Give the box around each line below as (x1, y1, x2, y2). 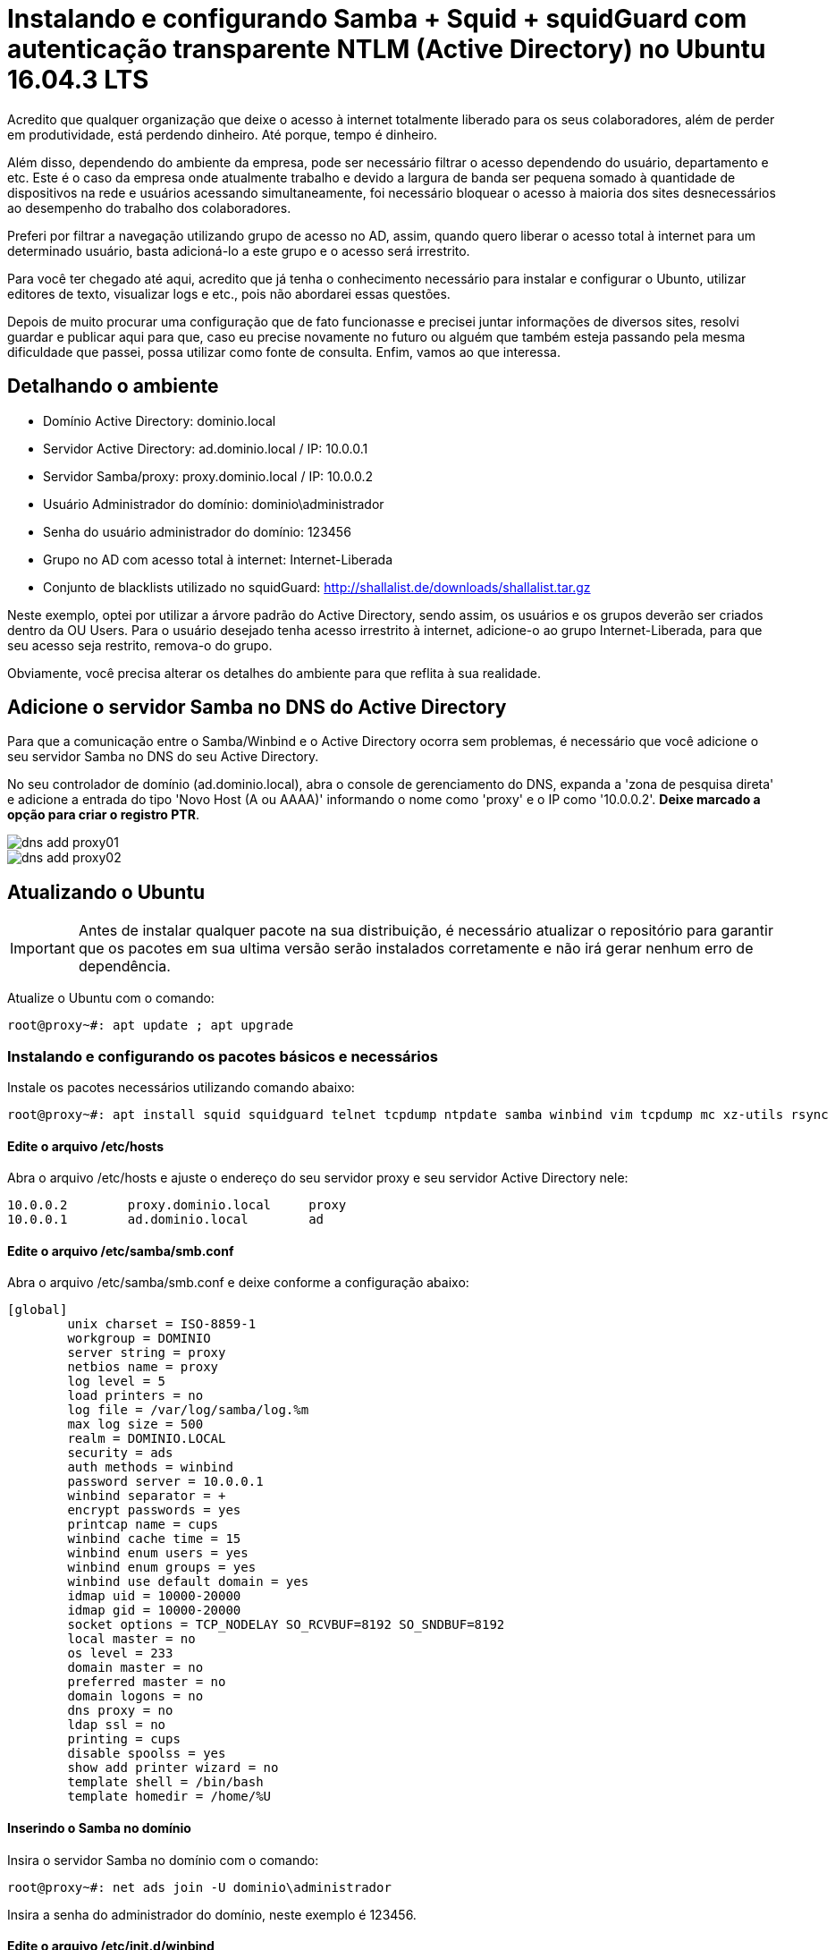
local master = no (67, 1632, 196, 1647)
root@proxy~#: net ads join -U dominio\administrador (7, 1879, 392, 1895)
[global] (7, 1302, 68, 1318)
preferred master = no (67, 1674, 226, 1690)
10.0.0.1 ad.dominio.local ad (7, 1212, 325, 1227)
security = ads (67, 1446, 173, 1461)
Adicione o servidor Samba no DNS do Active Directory (7, 696, 507, 719)
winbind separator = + (67, 1488, 226, 1504)
